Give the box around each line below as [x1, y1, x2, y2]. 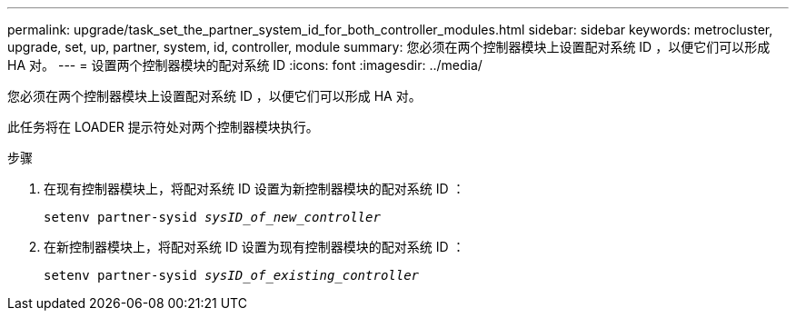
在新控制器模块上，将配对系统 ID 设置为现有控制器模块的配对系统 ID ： [44, 239, 465, 254]
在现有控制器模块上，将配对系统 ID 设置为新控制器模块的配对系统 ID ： [44, 181, 465, 196]
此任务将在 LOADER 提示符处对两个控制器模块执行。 [7, 119, 319, 134]
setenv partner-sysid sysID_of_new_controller [44, 210, 381, 224]
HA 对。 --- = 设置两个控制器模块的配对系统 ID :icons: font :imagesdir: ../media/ [7, 57, 483, 73]
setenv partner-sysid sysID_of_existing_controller [44, 268, 420, 283]
